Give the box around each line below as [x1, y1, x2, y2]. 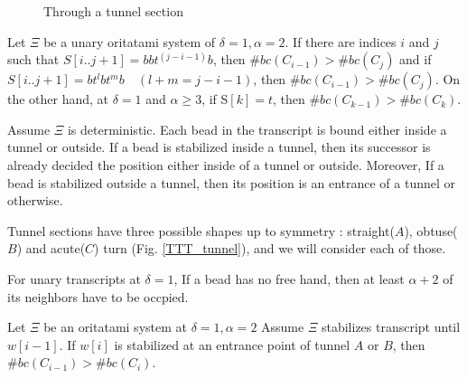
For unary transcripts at [7, 269, 141, 288]
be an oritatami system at [43, 317, 187, 336]
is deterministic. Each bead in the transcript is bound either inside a [67, 119, 447, 138]
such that [7, 50, 60, 69]
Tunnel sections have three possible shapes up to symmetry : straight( [7, 221, 395, 240]
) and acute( [16, 239, 86, 258]
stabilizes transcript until [321, 317, 461, 336]
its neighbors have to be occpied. [7, 287, 189, 306]
